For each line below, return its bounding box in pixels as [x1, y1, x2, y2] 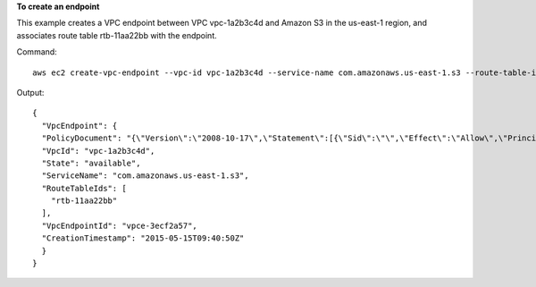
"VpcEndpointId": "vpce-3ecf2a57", [41, 220, 198, 231]
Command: [16, 46, 57, 57]
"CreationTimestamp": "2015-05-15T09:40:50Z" [41, 233, 245, 243]
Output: [16, 87, 45, 97]
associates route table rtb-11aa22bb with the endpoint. [16, 30, 218, 40]
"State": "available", [41, 157, 141, 168]
